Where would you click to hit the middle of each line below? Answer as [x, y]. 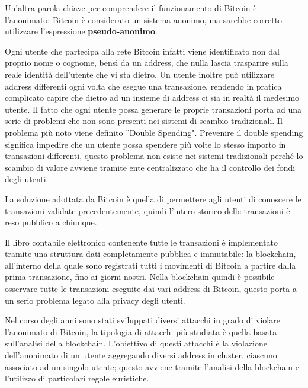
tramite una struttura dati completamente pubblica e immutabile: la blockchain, [150, 254]
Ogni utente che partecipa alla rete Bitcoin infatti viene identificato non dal [142, 51]
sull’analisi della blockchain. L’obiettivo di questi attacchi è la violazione [136, 343]
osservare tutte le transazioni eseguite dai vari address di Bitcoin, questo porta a [151, 289]
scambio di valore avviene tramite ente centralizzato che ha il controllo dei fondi [150, 167]
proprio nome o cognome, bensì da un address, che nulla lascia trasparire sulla [147, 63]
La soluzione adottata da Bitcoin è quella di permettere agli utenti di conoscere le [153, 198]
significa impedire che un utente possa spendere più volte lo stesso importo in [145, 144]
